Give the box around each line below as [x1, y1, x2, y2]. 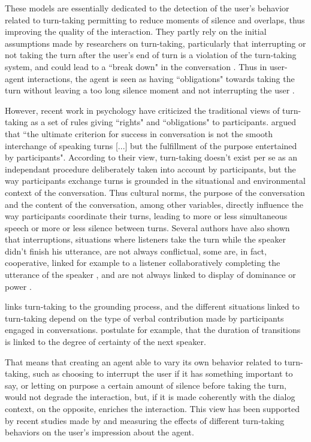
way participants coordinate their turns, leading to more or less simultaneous [5, 210, 288, 222]
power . [5, 280, 32, 292]
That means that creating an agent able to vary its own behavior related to [5, 355, 282, 368]
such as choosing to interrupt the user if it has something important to [33, 367, 293, 380]
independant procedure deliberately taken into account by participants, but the [5, 162, 296, 175]
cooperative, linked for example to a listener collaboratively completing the [5, 256, 280, 269]
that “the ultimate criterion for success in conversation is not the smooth [5, 127, 273, 140]
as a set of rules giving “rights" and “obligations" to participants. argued [31, 116, 296, 128]
